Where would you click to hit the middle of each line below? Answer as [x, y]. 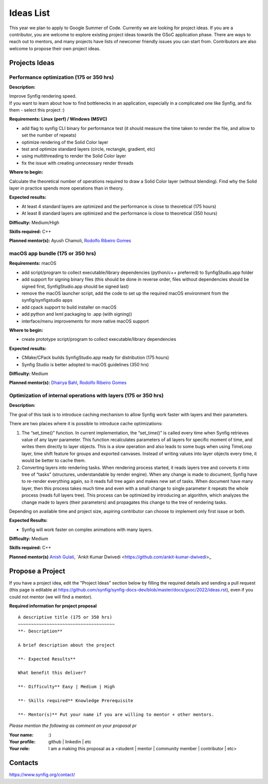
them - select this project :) [37, 110]
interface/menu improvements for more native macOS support [85, 321]
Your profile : [22, 741]
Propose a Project [37, 571]
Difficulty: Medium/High [34, 222]
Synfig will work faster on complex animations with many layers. [87, 529]
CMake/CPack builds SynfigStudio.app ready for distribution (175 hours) [95, 358]
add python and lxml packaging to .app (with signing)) [77, 314]
